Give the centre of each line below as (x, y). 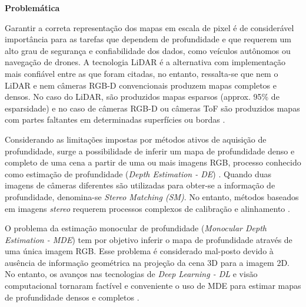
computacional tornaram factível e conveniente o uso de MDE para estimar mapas (153, 286)
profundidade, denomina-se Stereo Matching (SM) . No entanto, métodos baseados (152, 196)
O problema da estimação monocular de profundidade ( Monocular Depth (136, 228)
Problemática (32, 8)
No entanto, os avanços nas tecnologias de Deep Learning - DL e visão (131, 274)
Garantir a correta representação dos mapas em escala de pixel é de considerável (149, 27)
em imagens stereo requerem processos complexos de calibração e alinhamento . (147, 208)
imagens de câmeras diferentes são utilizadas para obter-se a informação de (140, 185)
